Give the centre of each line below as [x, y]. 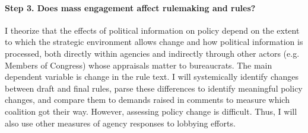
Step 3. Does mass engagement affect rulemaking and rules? [130, 7]
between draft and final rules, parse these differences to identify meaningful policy [154, 88]
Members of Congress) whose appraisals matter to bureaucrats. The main [139, 65]
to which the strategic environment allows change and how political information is [154, 42]
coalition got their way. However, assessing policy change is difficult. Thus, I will [151, 111]
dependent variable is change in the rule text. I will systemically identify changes [152, 77]
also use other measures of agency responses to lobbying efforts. [120, 123]
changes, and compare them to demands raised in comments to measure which [147, 100]
